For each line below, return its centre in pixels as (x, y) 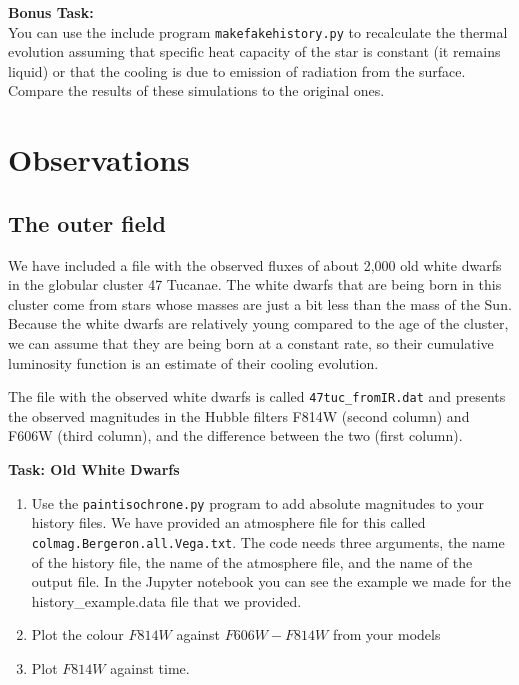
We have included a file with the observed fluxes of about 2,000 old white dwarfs (255, 264)
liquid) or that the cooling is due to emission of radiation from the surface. (237, 70)
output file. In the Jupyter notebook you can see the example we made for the (271, 581)
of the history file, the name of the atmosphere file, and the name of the (252, 561)
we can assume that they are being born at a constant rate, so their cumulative (251, 342)
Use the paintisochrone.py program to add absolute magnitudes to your (258, 502)
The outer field (87, 222)
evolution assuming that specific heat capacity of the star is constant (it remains (254, 51)
